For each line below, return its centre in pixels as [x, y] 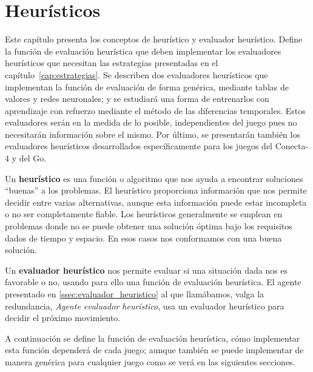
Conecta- [292, 146]
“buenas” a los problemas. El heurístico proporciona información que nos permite [156, 190]
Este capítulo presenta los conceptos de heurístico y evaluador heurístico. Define [154, 39]
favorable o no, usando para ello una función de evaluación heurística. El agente [153, 282]
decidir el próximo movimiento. [63, 318]
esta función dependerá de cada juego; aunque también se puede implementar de [154, 350]
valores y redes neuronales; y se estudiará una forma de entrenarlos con [137, 99]
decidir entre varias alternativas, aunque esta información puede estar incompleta [156, 202]
